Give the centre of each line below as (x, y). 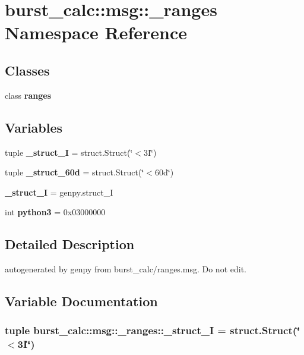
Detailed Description (70, 244)
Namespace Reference (96, 32)
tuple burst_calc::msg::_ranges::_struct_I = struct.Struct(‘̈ (153, 330)
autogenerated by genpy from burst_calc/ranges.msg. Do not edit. (126, 269)
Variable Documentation (81, 301)
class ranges (28, 95)
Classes (27, 70)
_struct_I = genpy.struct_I (59, 192)
